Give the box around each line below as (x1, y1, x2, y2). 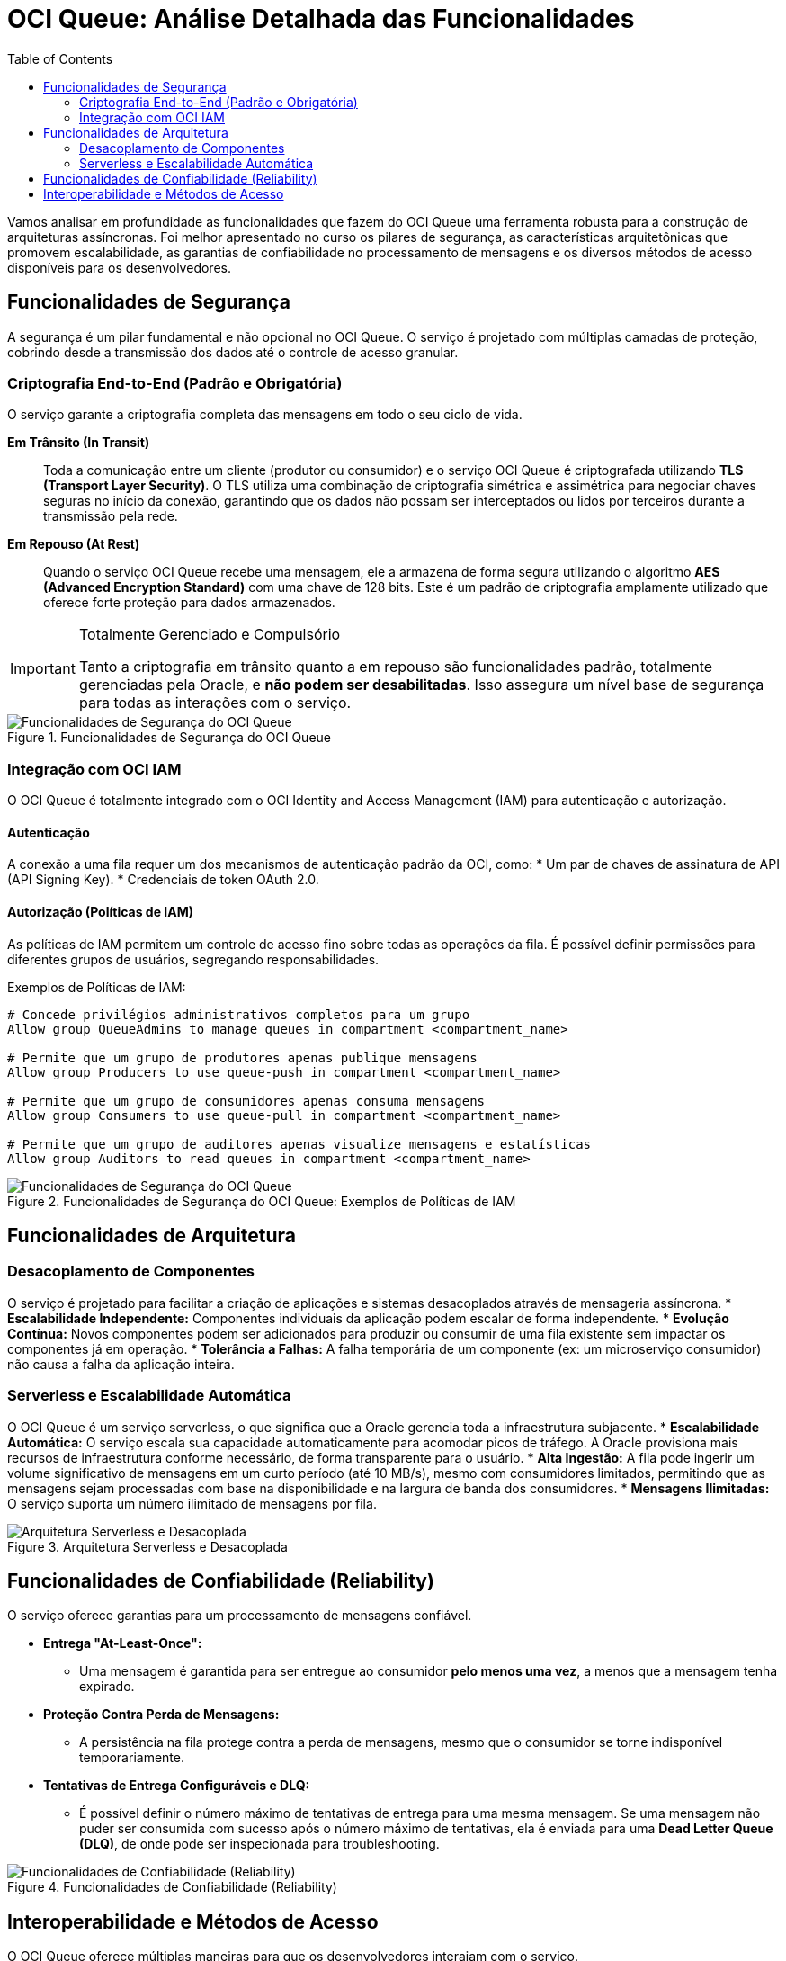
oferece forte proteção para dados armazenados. (43, 595, 335, 611)
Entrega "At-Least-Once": (43, 1635, 202, 1652)
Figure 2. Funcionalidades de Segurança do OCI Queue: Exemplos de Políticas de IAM (7, 1193, 516, 1209)
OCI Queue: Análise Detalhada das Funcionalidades (7, 4, 635, 34)
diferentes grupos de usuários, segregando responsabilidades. (7, 951, 380, 967)
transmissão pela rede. (43, 508, 178, 524)
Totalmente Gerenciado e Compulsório (78, 625, 341, 644)
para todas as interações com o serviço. (78, 694, 352, 712)
